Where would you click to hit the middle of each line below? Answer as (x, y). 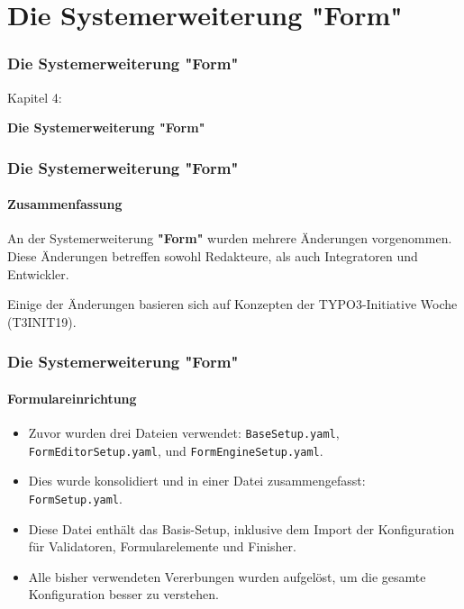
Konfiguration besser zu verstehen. (123, 594)
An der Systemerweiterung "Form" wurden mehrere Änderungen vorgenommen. (230, 238)
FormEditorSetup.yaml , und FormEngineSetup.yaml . (176, 450)
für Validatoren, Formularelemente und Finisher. (162, 546)
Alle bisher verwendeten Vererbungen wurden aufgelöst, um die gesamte (227, 576)
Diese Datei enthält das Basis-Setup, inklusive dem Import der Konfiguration (241, 528)
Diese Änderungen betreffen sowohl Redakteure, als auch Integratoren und (213, 256)
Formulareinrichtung (72, 398)
